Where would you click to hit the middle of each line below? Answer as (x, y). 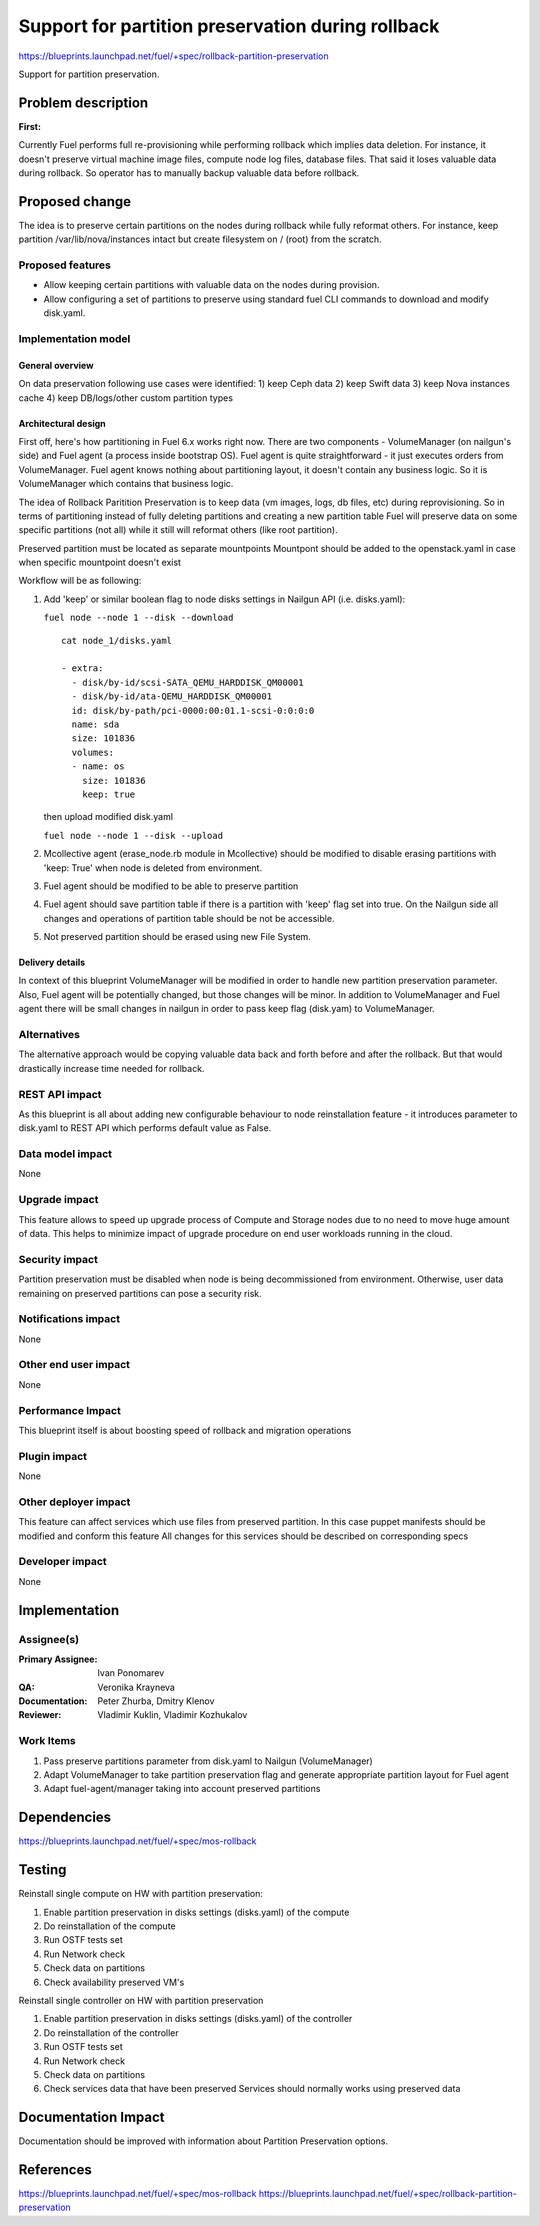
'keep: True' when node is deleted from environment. (153, 867)
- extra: (82, 668)
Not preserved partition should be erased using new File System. (177, 937)
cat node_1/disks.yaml (117, 640)
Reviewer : (40, 1715)
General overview (56, 365)
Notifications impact (69, 1319)
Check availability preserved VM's (114, 1982)
